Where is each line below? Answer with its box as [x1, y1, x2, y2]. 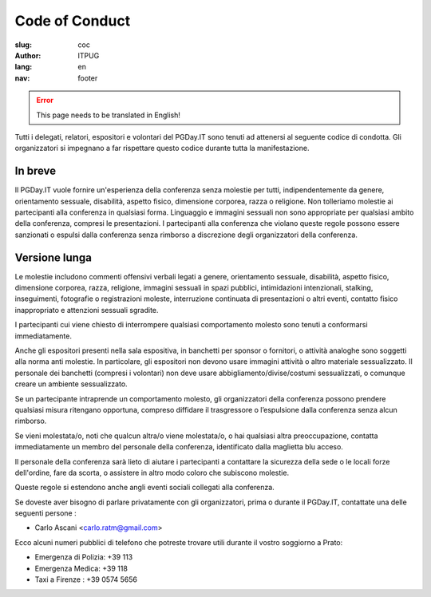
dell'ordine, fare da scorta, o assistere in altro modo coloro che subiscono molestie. [14, 468, 290, 477]
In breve [14, 164, 57, 178]
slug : [14, 40, 32, 49]
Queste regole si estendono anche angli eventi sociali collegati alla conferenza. [14, 483, 275, 492]
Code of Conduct [14, 12, 131, 30]
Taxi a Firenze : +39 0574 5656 [34, 575, 137, 584]
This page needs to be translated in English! [36, 110, 181, 120]
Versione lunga [14, 251, 92, 264]
